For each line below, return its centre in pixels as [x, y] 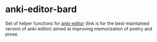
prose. [12, 34]
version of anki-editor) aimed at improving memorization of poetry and [79, 28]
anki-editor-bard [41, 9]
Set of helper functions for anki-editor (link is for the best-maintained [77, 23]
